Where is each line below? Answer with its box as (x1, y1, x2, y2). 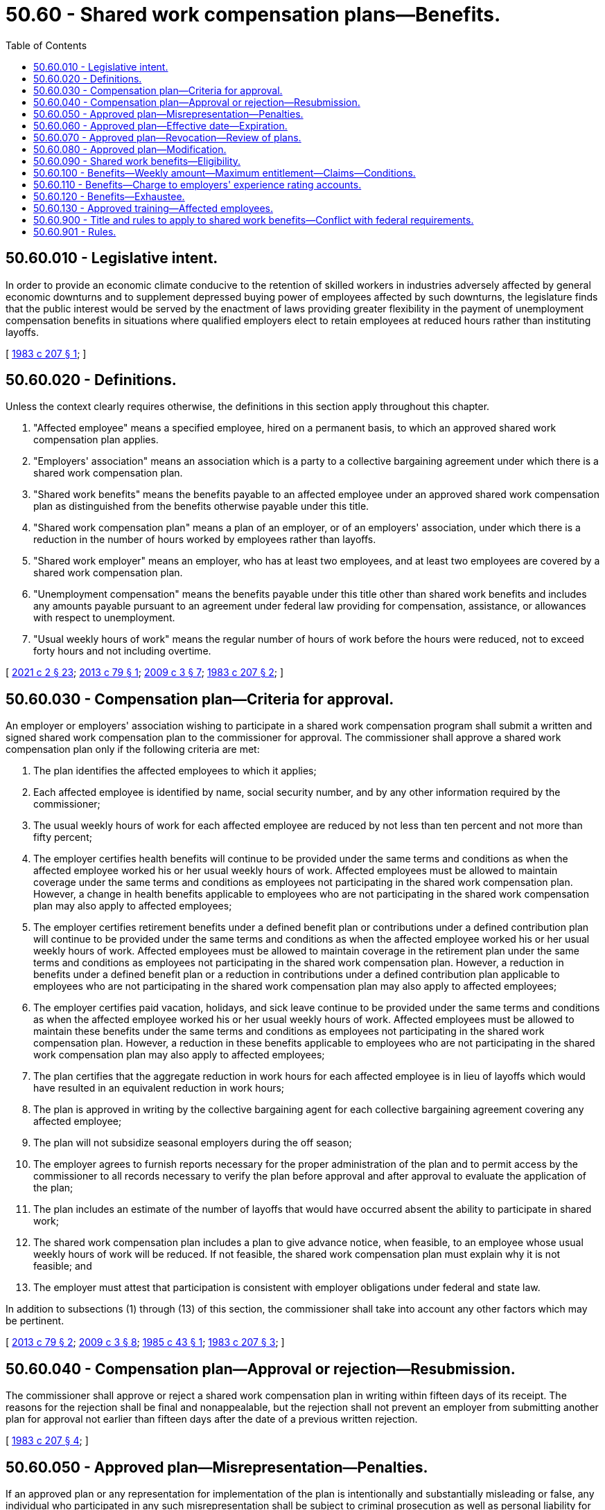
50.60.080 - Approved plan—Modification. (33, 143, 227, 155)
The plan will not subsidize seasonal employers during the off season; (33, 1137, 352, 1149)
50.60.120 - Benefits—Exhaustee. (33, 190, 185, 202)
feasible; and (33, 1260, 92, 1272)
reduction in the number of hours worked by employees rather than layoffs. (33, 533, 376, 546)
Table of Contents (6, 39, 87, 51)
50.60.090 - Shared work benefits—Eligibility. (33, 154, 241, 167)
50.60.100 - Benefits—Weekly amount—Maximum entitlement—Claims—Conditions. (33, 166, 416, 179)
